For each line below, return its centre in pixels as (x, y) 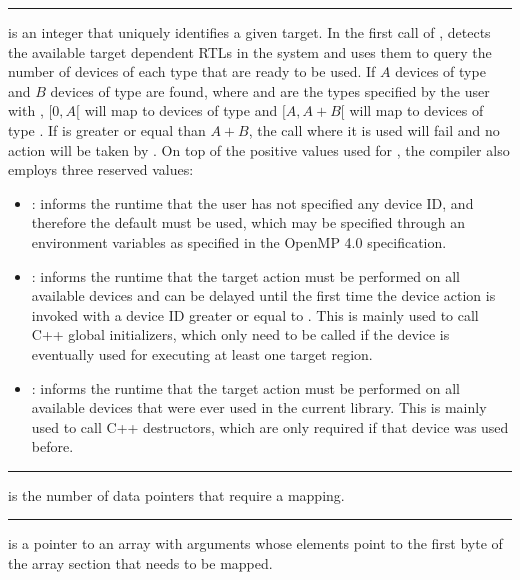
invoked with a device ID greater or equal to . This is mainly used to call (255, 314)
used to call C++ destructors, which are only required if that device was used (270, 426)
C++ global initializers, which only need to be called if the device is (240, 334)
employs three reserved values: (101, 169)
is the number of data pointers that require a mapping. (176, 494)
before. (52, 446)
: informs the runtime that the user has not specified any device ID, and (252, 202)
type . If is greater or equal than (107, 129)
